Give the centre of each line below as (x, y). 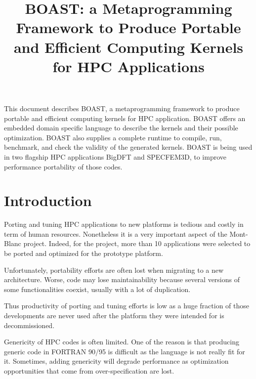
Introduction (48, 200)
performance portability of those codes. (63, 166)
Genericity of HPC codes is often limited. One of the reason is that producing (122, 342)
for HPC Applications (128, 66)
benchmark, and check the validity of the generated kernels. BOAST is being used (128, 147)
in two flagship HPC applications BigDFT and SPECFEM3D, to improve (115, 156)
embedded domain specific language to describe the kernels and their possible (121, 128)
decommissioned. (29, 325)
